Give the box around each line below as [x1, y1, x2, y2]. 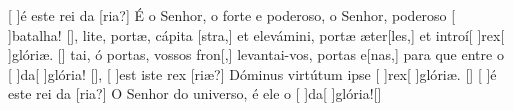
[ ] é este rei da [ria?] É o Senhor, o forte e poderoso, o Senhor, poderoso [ [8, 5, 456, 25]
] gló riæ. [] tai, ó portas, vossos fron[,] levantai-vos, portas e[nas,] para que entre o [8, 44, 504, 65]
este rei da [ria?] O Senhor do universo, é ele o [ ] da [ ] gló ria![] [8, 83, 382, 104]
